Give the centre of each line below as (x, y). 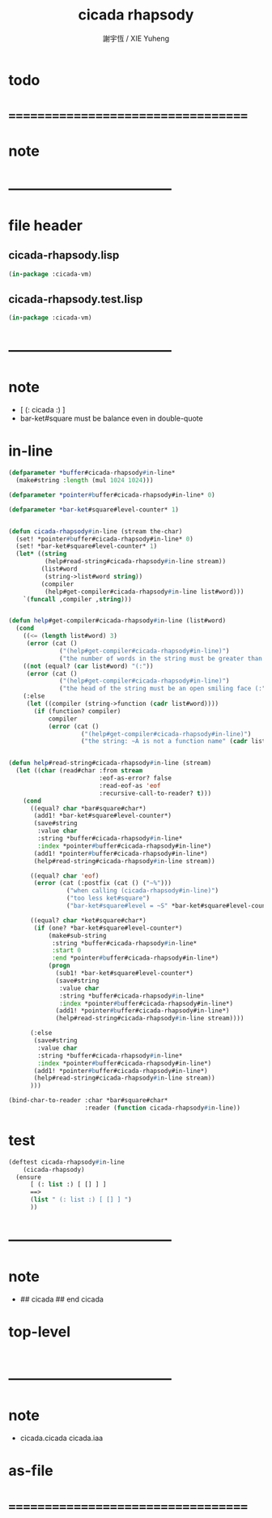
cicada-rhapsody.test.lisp (76, 299)
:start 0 (66, 951)
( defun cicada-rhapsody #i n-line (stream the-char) (96, 531)
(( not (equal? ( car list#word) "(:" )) (88, 666)
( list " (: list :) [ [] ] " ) (81, 1200)
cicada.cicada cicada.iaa (62, 1438)
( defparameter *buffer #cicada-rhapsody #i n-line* (92, 473)
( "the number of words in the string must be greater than (161, 658)
